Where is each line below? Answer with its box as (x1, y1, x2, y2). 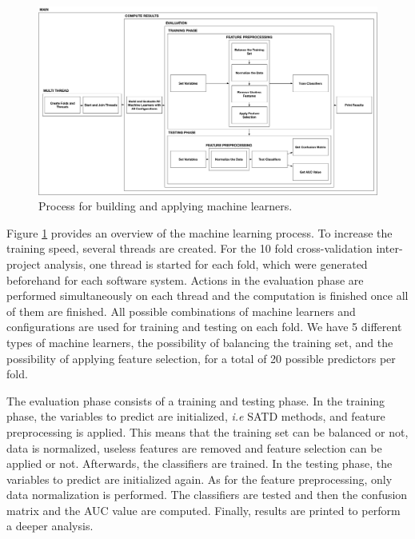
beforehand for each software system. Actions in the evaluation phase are (6, 271, 364, 288)
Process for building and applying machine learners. (38, 198, 293, 214)
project (6, 255, 41, 272)
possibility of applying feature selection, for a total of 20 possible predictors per (6, 349, 396, 366)
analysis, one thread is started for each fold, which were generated (44, 255, 368, 272)
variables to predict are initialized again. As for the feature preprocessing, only (6, 470, 393, 487)
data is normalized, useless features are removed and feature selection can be (6, 439, 382, 456)
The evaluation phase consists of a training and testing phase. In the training (6, 392, 385, 409)
